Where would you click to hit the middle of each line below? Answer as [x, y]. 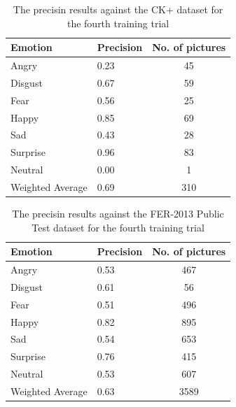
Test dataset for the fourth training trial [118, 227]
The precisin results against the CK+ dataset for [118, 9]
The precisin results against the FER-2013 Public [118, 214]
